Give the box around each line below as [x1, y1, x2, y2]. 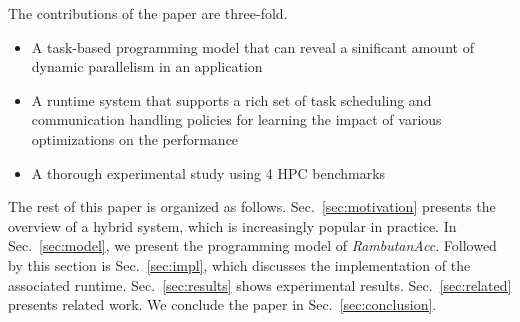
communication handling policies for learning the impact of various [31, 109, 442, 130]
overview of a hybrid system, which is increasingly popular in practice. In [8, 215, 457, 236]
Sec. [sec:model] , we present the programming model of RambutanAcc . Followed [8, 235, 497, 256]
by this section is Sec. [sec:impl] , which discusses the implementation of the [8, 254, 471, 275]
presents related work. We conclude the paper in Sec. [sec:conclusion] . [8, 294, 437, 315]
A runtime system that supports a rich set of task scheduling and [31, 89, 432, 110]
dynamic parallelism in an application [31, 56, 263, 77]
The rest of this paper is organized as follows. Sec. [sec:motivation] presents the [8, 196, 496, 217]
